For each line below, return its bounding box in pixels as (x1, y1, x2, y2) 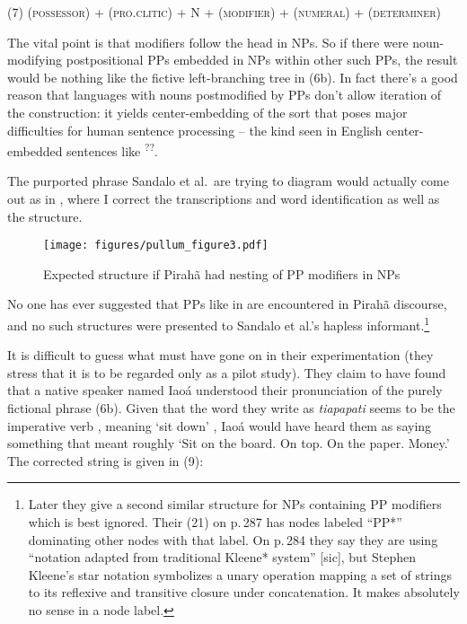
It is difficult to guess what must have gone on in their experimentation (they (7, 346, 434, 365)
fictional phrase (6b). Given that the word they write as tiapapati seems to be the (7, 399, 455, 417)
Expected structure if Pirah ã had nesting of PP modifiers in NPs (43, 264, 401, 283)
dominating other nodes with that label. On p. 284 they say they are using (28, 530, 438, 549)
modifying (7, 50, 63, 69)
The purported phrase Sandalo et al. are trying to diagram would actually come (7, 171, 449, 190)
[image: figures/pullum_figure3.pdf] (43, 239, 269, 252)
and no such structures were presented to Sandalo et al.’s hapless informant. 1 (7, 313, 430, 334)
